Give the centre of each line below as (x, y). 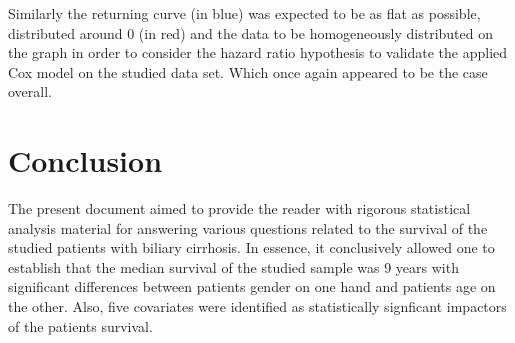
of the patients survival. (80, 325)
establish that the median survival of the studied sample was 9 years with (233, 266)
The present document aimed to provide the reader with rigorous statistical (239, 208)
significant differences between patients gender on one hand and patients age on (252, 286)
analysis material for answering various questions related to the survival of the (248, 227)
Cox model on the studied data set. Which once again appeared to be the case (248, 71)
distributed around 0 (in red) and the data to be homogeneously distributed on (251, 32)
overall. (30, 91)
